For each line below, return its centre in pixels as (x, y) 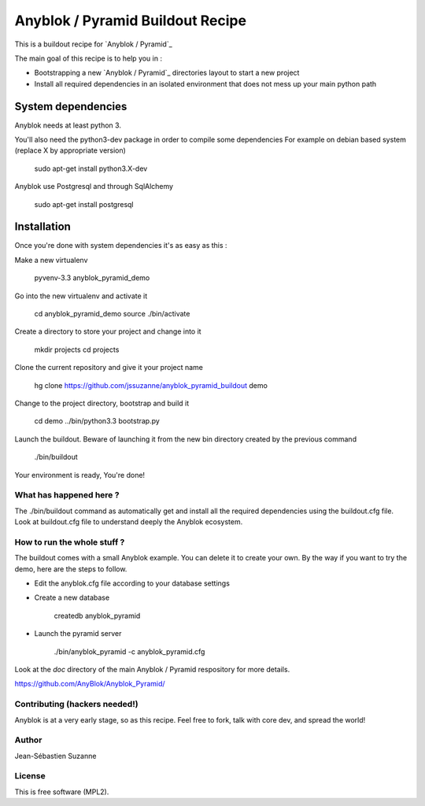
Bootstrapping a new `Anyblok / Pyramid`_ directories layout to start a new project (167, 73)
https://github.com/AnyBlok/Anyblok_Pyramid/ (90, 684)
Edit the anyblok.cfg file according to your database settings (132, 583)
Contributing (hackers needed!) (76, 704)
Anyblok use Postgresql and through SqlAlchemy (94, 187)
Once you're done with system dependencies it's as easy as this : (121, 246)
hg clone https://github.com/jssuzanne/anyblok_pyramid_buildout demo (151, 385)
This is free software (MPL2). (62, 792)
